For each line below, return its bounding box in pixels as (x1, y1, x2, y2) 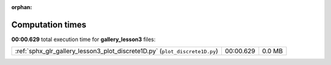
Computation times (11, 19, 86, 30)
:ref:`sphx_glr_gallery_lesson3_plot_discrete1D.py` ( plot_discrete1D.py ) (15, 47, 219, 55)
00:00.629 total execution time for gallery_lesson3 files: (11, 36, 156, 43)
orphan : (11, 4, 32, 10)
